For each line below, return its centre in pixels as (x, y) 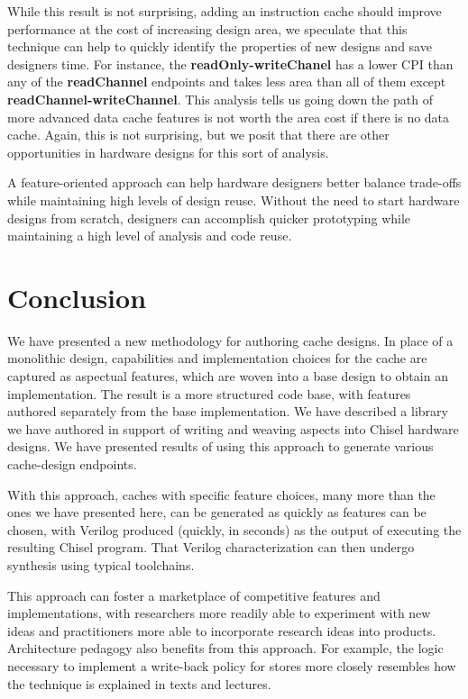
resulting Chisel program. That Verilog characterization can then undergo (211, 547)
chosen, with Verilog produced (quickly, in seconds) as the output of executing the (234, 529)
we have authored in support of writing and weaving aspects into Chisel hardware (233, 428)
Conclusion (77, 297)
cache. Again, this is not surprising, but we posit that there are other (198, 135)
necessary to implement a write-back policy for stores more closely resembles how (232, 665)
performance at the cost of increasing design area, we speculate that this (207, 28)
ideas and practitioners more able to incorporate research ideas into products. (222, 630)
